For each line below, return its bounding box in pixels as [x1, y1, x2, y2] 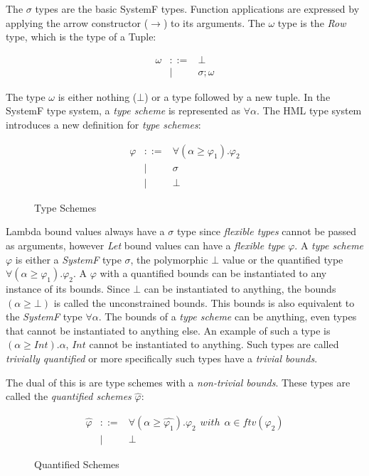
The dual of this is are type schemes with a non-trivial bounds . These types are [6, 374, 351, 389]
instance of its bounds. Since [6, 281, 130, 296]
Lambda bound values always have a [6, 224, 165, 239]
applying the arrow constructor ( [6, 15, 149, 30]
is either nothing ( [58, 89, 137, 104]
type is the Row [277, 15, 346, 30]
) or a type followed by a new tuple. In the [144, 89, 331, 104]
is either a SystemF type [15, 251, 122, 266]
